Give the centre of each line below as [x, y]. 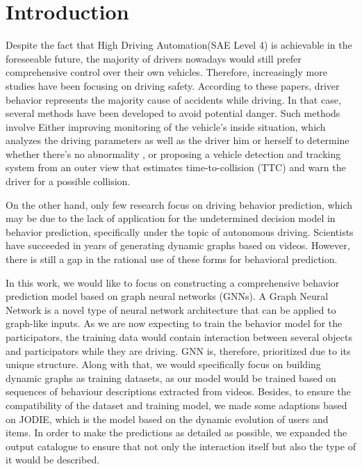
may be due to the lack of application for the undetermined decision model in [171, 218]
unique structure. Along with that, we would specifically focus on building [163, 364]
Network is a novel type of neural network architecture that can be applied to [171, 309]
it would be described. [53, 460]
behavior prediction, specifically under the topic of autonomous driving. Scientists [180, 231]
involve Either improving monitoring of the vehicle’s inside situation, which [166, 126]
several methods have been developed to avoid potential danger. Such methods [173, 113]
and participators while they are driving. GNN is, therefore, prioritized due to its [178, 350]
